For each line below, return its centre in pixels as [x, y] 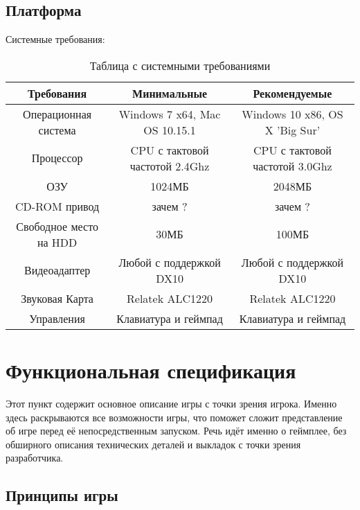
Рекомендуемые [292, 93]
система [57, 130]
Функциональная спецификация [151, 370]
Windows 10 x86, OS [292, 114]
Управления [57, 318]
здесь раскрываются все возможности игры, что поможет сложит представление [174, 417]
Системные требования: [55, 39]
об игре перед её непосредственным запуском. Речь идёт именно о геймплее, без [176, 431]
